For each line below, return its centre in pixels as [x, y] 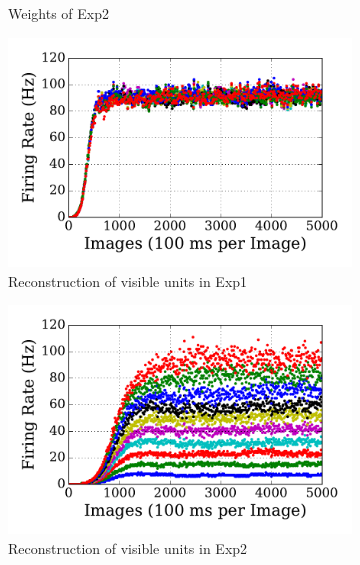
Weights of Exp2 [59, 13]
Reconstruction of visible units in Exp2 [128, 548]
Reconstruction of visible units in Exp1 [128, 280]
